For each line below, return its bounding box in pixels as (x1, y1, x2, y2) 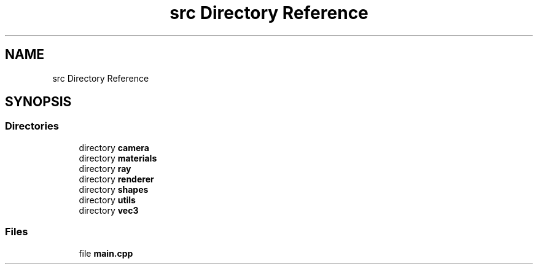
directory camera (79, 142, 149, 153)
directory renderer (79, 173, 154, 184)
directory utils (79, 194, 136, 205)
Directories (5, 120, 59, 133)
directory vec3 (79, 205, 139, 216)
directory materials (79, 152, 157, 163)
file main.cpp (79, 248, 133, 259)
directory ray (79, 163, 131, 174)
